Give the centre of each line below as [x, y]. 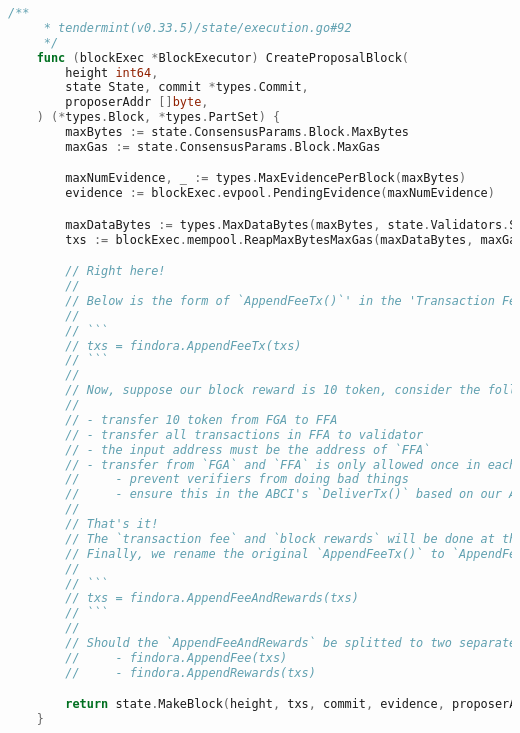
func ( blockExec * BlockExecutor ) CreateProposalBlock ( [222, 57]
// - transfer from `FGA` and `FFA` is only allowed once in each [291, 464]
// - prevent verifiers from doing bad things [237, 479]
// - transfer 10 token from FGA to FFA [201, 419]
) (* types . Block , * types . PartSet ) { [158, 117]
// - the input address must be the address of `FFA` [248, 449]
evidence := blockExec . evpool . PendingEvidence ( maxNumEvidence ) [280, 193]
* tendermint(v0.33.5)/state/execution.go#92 [197, 27]
